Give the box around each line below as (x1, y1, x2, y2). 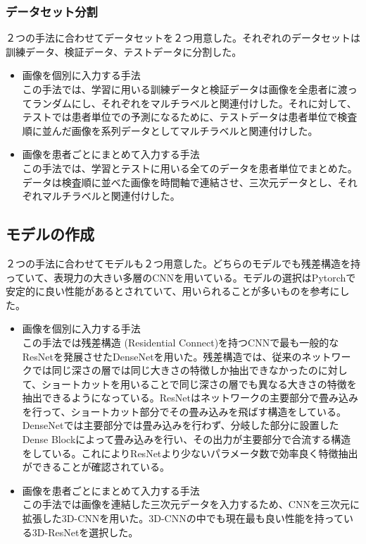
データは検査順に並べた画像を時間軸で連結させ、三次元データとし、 (22, 174, 338, 189)
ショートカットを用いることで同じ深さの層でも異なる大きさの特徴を (42, 376, 357, 391)
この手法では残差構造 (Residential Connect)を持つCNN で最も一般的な (22, 334, 339, 349)
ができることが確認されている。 (22, 459, 170, 474)
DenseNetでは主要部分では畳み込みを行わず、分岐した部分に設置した (22, 418, 339, 433)
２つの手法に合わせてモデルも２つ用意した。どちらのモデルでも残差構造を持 (6, 255, 360, 270)
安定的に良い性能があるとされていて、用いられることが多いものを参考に (6, 284, 340, 298)
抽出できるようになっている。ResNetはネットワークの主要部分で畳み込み (22, 390, 359, 405)
